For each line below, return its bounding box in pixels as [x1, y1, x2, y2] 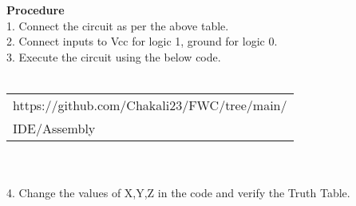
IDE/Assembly [13, 118, 96, 137]
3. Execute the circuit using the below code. [6, 48, 221, 65]
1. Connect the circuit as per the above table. [6, 17, 229, 34]
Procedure [6, 2, 65, 18]
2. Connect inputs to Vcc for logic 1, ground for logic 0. [6, 33, 278, 50]
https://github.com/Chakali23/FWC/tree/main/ [13, 95, 287, 114]
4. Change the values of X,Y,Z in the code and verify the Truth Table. [6, 184, 350, 201]
